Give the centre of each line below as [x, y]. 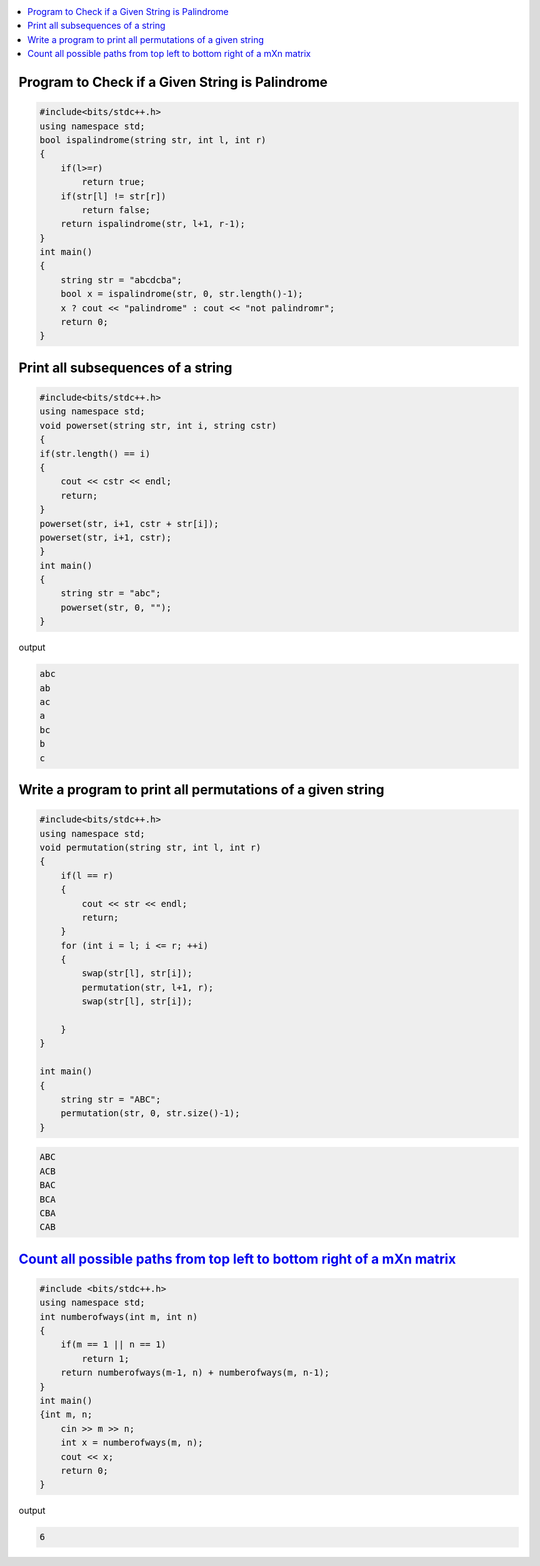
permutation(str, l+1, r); [147, 987]
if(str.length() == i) [95, 453]
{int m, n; [66, 1414]
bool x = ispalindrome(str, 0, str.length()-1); [182, 294]
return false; [116, 209]
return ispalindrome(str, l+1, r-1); [153, 224]
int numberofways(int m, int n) [119, 1316]
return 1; [105, 1358]
